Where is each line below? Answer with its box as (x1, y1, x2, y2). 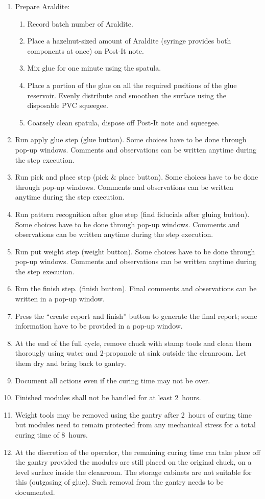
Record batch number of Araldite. (27, 18, 133, 29)
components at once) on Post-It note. (27, 45, 144, 56)
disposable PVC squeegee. (27, 100, 108, 111)
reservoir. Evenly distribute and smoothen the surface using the (27, 90, 226, 100)
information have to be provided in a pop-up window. (15, 320, 183, 331)
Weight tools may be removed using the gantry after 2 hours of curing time (15, 409, 252, 420)
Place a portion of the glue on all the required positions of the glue (27, 79, 237, 90)
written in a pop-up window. (15, 293, 105, 304)
